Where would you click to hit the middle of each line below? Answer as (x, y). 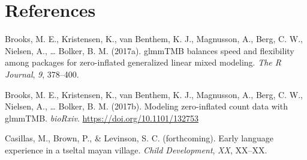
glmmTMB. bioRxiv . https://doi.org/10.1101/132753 (102, 118)
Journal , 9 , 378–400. (42, 74)
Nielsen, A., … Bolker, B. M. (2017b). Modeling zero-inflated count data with (146, 106)
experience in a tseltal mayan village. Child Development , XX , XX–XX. (136, 149)
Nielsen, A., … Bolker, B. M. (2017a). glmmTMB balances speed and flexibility (150, 50)
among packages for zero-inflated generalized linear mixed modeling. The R (143, 62)
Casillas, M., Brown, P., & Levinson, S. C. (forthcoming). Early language (139, 138)
